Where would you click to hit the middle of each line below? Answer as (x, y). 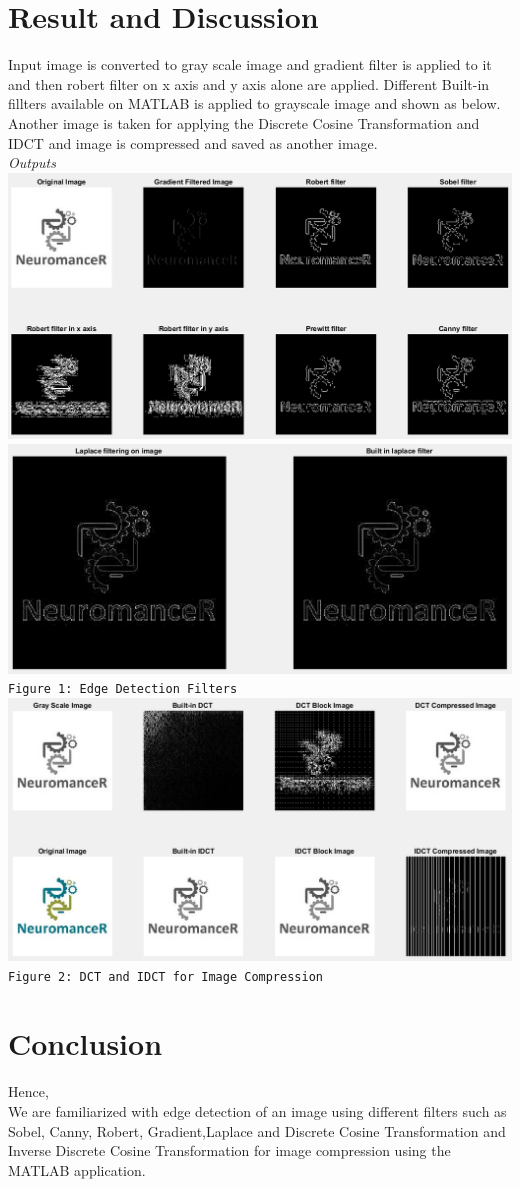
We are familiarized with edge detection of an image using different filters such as (257, 1110)
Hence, (28, 1091)
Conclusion (85, 1043)
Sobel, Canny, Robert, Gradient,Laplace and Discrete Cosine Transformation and (257, 1130)
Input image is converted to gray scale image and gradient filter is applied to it (250, 64)
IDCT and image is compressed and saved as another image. (193, 142)
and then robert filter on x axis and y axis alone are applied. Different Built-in (249, 83)
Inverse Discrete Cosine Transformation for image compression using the (229, 1150)
